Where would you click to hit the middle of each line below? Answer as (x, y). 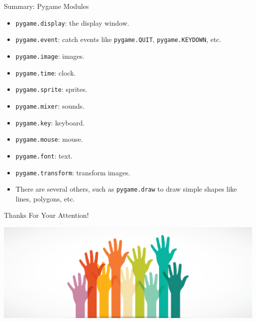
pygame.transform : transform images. (73, 172)
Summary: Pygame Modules (47, 6)
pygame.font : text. (44, 155)
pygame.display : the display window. (72, 22)
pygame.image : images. (50, 56)
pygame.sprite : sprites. (51, 89)
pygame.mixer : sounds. (50, 105)
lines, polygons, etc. (45, 198)
